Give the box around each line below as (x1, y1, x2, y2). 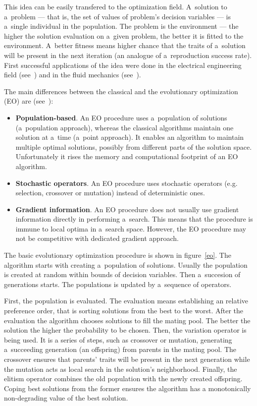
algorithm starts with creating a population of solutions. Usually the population (4, 259, 248, 270)
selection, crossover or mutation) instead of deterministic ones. (15, 187, 205, 198)
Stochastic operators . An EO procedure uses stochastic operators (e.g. (15, 177, 238, 188)
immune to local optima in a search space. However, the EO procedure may (15, 223, 246, 233)
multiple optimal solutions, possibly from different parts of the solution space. (15, 141, 252, 152)
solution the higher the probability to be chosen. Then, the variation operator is (4, 325, 247, 335)
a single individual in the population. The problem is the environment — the (4, 21, 239, 31)
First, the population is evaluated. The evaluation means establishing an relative (4, 295, 249, 306)
